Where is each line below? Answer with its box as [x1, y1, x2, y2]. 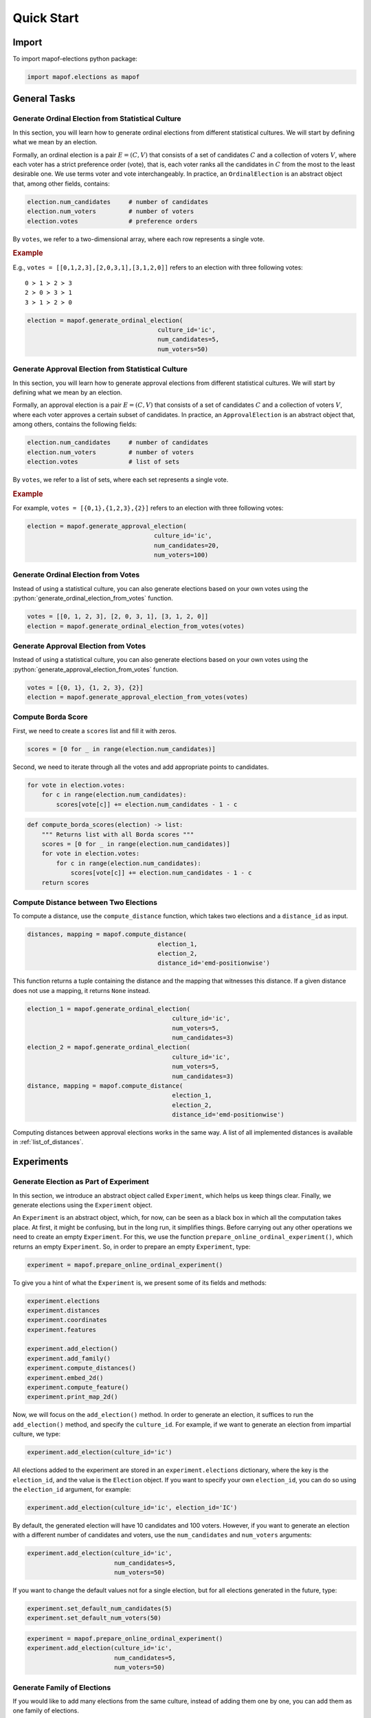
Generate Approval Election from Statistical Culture [12, 364, 188, 374]
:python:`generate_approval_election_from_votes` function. [12, 665, 179, 673]
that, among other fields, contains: [12, 179, 110, 188]
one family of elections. [12, 1706, 79, 1715]
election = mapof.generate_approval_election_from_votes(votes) [27, 693, 249, 701]
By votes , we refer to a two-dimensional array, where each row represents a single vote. [12, 234, 265, 243]
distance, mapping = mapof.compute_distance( [27, 1082, 183, 1089]
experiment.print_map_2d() [27, 1393, 118, 1401]
